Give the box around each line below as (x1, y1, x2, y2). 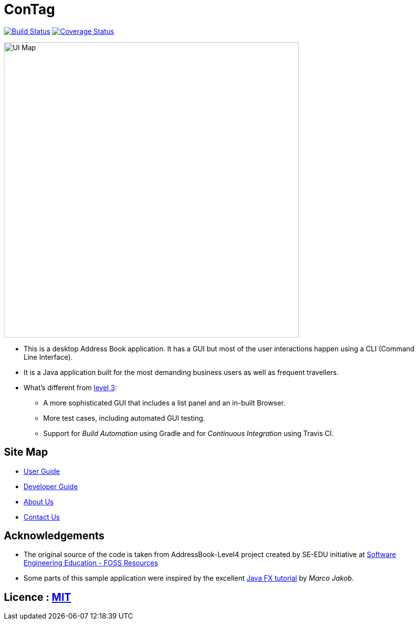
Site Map (4, 446, 48, 459)
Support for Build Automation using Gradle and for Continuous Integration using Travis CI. (43, 429, 334, 437)
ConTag (4, 1, 55, 18)
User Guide (24, 467, 60, 475)
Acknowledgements (4, 530, 105, 542)
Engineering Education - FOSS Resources (24, 559, 158, 567)
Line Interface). (24, 352, 73, 361)
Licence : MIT (4, 591, 71, 603)
